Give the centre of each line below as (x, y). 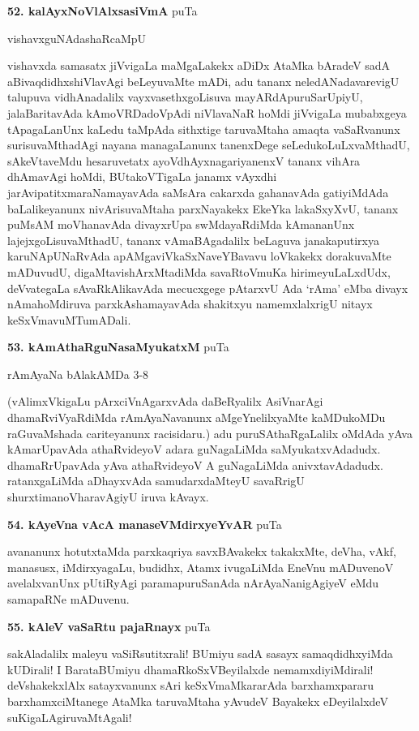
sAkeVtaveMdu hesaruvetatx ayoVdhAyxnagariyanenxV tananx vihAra (184, 160)
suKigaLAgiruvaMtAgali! (70, 717)
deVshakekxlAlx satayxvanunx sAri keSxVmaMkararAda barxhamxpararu (191, 685)
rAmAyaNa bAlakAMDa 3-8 (78, 374)
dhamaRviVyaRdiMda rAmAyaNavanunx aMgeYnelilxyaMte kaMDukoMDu (197, 417)
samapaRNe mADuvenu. (68, 599)
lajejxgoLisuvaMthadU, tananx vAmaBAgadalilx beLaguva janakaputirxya (193, 240)
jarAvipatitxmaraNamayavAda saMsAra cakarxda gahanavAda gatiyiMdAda (198, 192)
